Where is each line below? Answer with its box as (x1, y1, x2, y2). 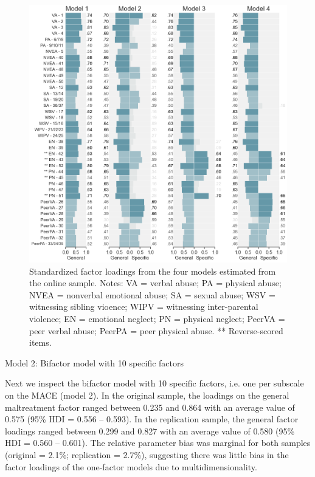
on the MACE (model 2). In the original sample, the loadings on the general (5, 388, 289, 401)
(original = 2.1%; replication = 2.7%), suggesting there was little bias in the (5, 448, 289, 461)
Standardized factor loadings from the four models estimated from (29, 264, 276, 277)
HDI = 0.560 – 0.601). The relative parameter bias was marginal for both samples (5, 436, 311, 449)
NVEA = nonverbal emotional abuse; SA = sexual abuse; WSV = (29, 288, 275, 301)
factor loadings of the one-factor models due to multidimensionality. (5, 460, 257, 473)
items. (29, 336, 52, 349)
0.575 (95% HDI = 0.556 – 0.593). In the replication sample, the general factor (5, 413, 299, 425)
